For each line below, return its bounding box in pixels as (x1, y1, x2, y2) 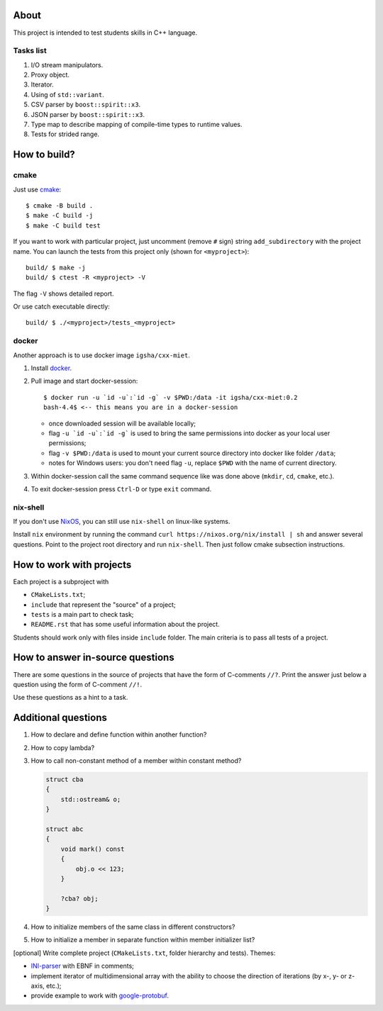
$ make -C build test (26, 221, 101, 230)
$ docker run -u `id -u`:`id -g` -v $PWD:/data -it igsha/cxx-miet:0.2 (43, 393, 298, 401)
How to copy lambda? (30, 743, 95, 752)
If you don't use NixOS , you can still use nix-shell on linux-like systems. (13, 518, 231, 526)
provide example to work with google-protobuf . (30, 991, 170, 1000)
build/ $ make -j (26, 263, 86, 272)
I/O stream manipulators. (30, 60, 104, 69)
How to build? (13, 149, 76, 161)
